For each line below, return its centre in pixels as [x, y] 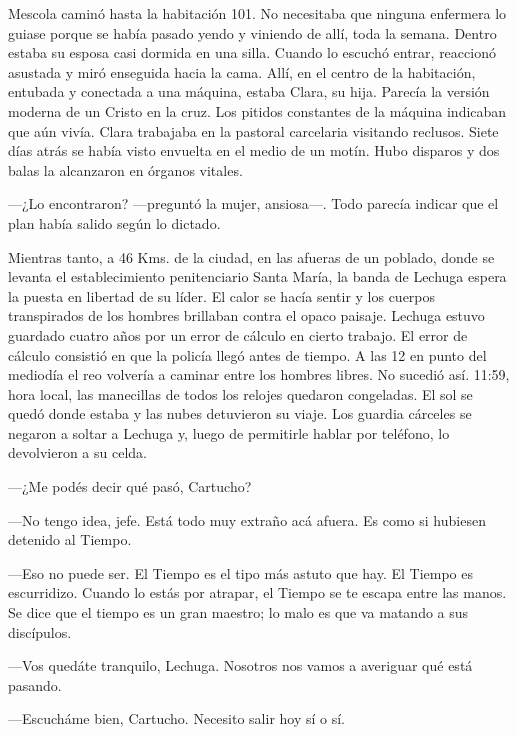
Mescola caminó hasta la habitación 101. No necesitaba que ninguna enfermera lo [257, 13]
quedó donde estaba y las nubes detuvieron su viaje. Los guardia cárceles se [240, 413]
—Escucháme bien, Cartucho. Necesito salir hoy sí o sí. [177, 718]
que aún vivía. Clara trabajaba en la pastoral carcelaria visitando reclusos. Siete [253, 130]
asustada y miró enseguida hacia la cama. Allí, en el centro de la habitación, [242, 71]
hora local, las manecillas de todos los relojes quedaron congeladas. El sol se [240, 393]
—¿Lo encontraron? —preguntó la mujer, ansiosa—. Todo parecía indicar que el [253, 203]
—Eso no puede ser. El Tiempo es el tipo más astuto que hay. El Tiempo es [240, 572]
